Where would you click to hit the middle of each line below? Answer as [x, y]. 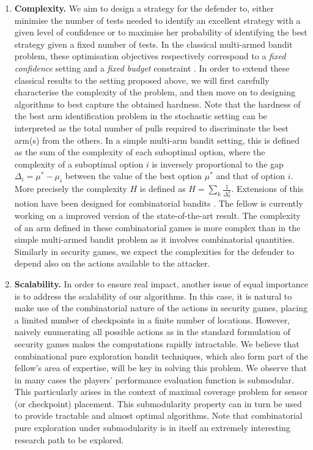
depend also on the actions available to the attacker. [112, 263]
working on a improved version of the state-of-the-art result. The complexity [157, 215]
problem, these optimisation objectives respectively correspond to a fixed [150, 56]
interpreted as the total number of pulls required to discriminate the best [151, 127]
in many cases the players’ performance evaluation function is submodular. [154, 379]
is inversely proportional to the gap [218, 164]
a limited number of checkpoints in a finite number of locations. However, [152, 319]
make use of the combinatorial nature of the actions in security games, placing [161, 308]
